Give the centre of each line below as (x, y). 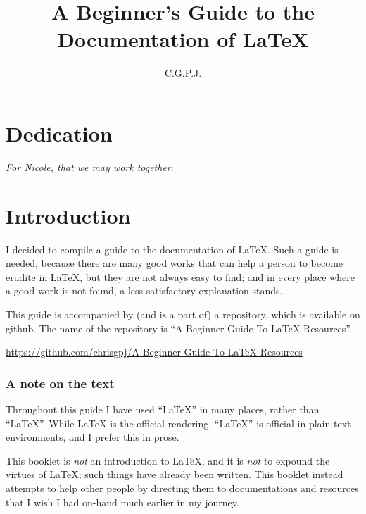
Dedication (59, 133)
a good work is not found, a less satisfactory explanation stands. (144, 290)
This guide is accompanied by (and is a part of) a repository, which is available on (183, 314)
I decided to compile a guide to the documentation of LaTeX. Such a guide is (172, 249)
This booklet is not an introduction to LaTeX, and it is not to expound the (168, 460)
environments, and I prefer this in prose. (93, 437)
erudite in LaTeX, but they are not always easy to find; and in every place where (180, 276)
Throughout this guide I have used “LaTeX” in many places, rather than (163, 409)
